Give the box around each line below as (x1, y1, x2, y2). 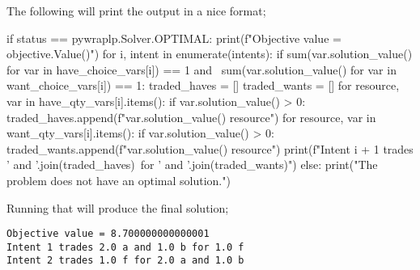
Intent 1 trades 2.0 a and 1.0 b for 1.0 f (6, 241, 244, 253)
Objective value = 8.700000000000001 (6, 228, 210, 240)
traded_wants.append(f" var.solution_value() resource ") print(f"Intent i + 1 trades (6, 140, 414, 157)
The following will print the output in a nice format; (6, 2, 266, 19)
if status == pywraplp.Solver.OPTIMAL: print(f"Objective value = (6, 29, 342, 46)
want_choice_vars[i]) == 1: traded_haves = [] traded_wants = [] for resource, (6, 77, 400, 94)
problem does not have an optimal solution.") (6, 171, 231, 188)
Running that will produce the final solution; (6, 199, 229, 216)
